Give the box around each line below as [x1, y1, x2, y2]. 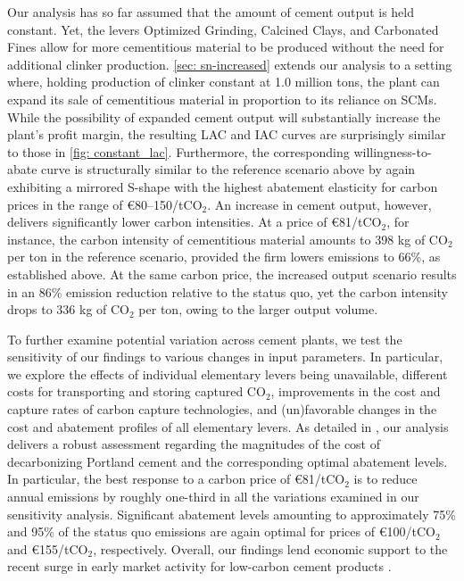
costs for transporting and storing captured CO [7, 382, 266, 401]
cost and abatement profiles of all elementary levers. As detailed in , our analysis [7, 417, 449, 436]
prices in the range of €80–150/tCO [7, 195, 203, 213]
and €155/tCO [7, 539, 88, 558]
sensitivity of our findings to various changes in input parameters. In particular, [7, 347, 443, 366]
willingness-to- [353, 142, 432, 161]
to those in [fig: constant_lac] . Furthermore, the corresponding [7, 142, 350, 161]
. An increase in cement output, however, [207, 195, 432, 213]
